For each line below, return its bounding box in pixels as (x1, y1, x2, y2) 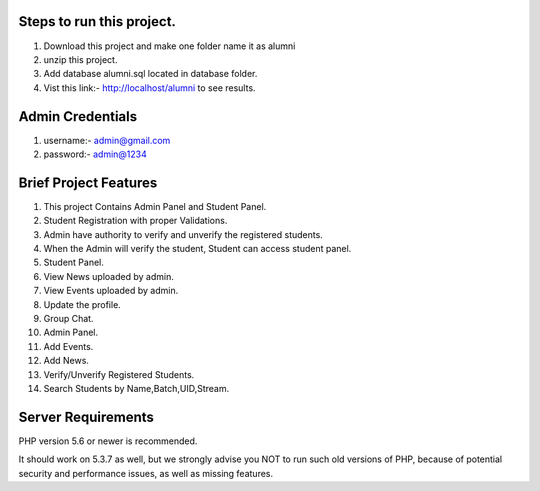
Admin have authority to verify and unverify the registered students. (43, 228, 324, 240)
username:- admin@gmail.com (43, 134, 171, 146)
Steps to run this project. (18, 13, 177, 30)
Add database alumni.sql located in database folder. (43, 68, 258, 80)
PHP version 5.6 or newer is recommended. (18, 435, 198, 447)
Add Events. (43, 340, 94, 352)
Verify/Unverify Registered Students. (43, 368, 195, 380)
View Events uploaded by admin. (43, 285, 179, 297)
